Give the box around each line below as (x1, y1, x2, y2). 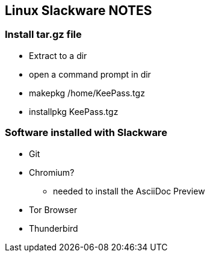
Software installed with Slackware (5, 126, 167, 139)
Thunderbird (29, 223, 78, 234)
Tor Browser (29, 204, 78, 215)
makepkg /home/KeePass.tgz (29, 87, 145, 98)
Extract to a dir (29, 50, 87, 61)
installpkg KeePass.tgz (29, 106, 119, 117)
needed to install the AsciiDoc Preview (53, 185, 205, 196)
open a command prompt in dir (29, 69, 151, 79)
